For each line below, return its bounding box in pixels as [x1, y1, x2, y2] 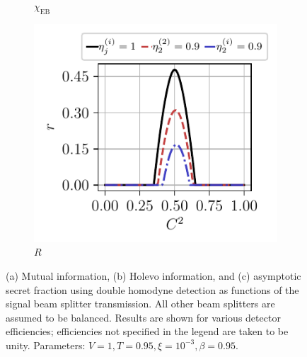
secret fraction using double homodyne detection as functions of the [6, 282, 299, 297]
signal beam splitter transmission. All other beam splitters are [6, 296, 275, 311]
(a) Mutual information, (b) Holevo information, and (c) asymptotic [6, 268, 301, 283]
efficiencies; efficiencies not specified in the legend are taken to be [6, 324, 289, 339]
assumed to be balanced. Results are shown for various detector [6, 310, 281, 324]
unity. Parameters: [6, 337, 86, 352]
